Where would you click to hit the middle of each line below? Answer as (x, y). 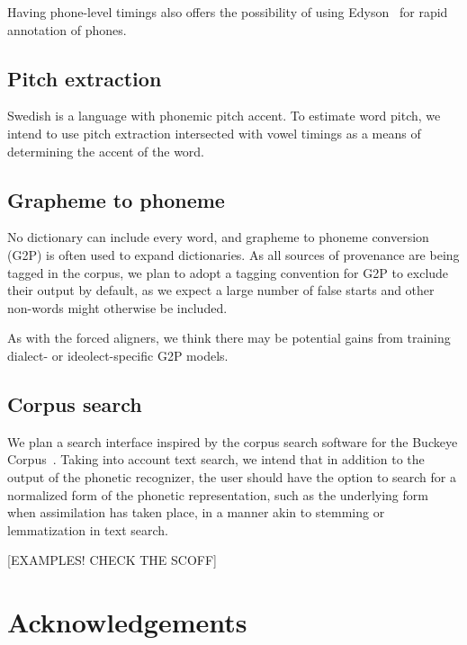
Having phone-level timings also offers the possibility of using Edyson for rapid (228, 12)
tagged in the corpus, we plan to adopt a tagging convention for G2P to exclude (228, 272)
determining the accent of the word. (106, 151)
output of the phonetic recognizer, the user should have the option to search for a (232, 476)
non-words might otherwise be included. (117, 307)
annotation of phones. (67, 29)
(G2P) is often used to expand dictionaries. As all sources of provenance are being (233, 254)
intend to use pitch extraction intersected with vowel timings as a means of (214, 133)
